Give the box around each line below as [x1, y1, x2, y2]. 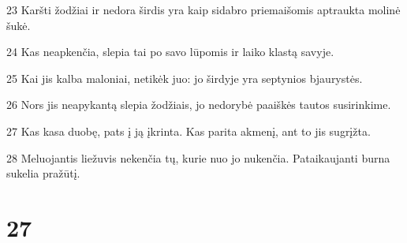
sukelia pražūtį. [6, 165, 80, 181]
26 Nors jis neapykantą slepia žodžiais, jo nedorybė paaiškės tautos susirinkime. [6, 96, 391, 113]
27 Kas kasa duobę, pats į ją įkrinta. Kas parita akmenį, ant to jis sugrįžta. [6, 122, 371, 139]
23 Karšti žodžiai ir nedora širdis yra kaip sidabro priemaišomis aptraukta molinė [6, 2, 401, 17]
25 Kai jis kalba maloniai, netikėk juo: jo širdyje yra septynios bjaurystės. [6, 69, 363, 86]
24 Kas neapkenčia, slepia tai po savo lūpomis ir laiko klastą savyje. [6, 43, 334, 60]
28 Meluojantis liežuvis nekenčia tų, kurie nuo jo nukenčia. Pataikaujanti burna [6, 149, 390, 166]
